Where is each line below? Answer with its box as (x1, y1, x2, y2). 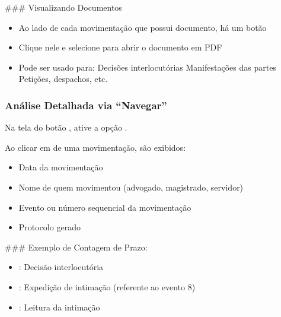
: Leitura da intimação (18, 300, 100, 313)
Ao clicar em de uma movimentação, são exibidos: (5, 141, 186, 153)
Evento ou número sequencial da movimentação (18, 201, 191, 213)
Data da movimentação (18, 161, 103, 173)
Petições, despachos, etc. (18, 72, 108, 85)
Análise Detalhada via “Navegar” (5, 97, 167, 112)
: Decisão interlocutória (18, 261, 104, 273)
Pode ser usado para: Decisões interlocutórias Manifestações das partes (18, 61, 276, 73)
